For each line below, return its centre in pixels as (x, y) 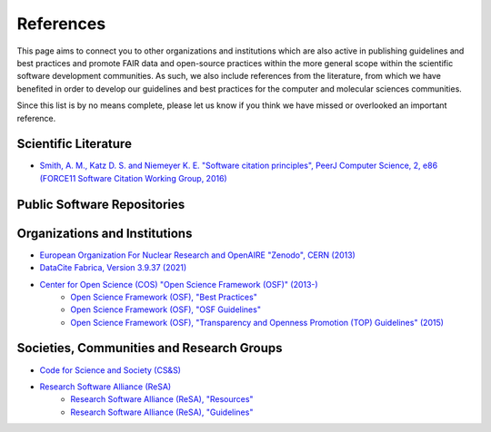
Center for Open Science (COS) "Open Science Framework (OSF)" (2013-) (179, 284)
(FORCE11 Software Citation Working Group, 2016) (133, 178)
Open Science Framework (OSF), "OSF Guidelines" (165, 309)
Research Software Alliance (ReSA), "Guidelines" (162, 412)
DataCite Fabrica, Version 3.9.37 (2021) (113, 268)
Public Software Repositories (101, 204)
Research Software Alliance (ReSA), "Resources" (162, 399)
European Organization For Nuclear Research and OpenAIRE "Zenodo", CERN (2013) (198, 255)
